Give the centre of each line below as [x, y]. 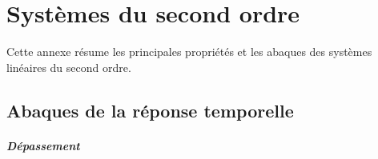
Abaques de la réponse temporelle [150, 110]
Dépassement [43, 145]
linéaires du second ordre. [69, 67]
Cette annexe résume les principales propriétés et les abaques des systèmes [189, 52]
